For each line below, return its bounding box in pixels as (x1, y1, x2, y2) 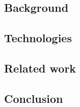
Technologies (4, 30, 72, 46)
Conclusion (4, 90, 63, 106)
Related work (4, 60, 76, 76)
